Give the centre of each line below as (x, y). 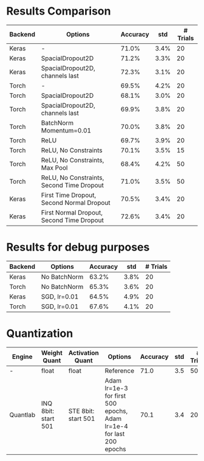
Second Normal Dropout (76, 203)
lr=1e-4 (117, 426)
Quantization (40, 334)
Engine (22, 356)
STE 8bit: (81, 411)
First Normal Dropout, (72, 212)
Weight (52, 353)
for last (115, 434)
